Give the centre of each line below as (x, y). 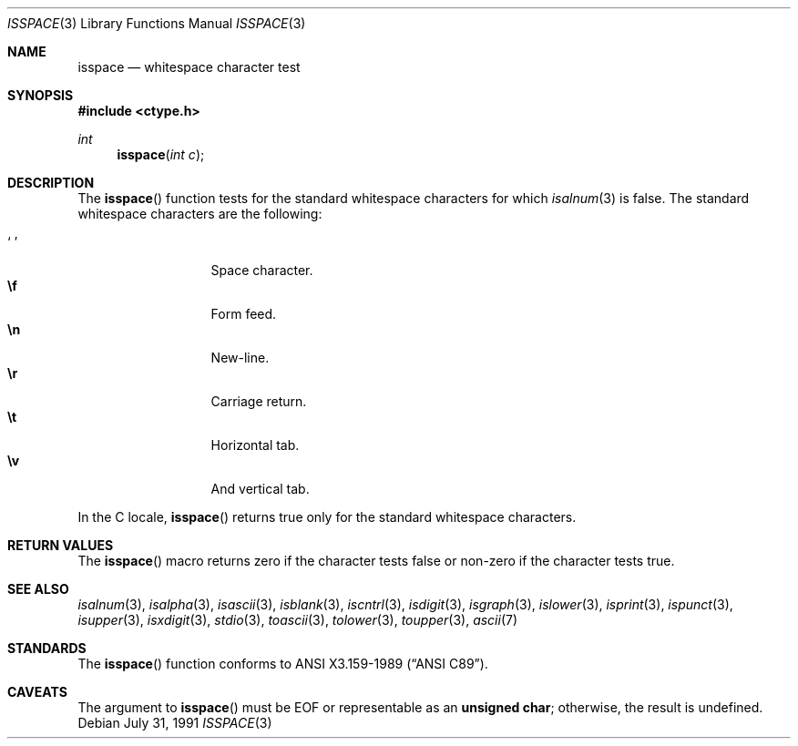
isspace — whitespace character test (189, 67)
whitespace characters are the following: (200, 214)
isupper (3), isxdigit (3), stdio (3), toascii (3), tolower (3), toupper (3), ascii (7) (298, 620)
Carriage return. (259, 401)
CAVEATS (37, 692)
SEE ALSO (38, 589)
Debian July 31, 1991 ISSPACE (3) (175, 723)
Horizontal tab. (255, 445)
